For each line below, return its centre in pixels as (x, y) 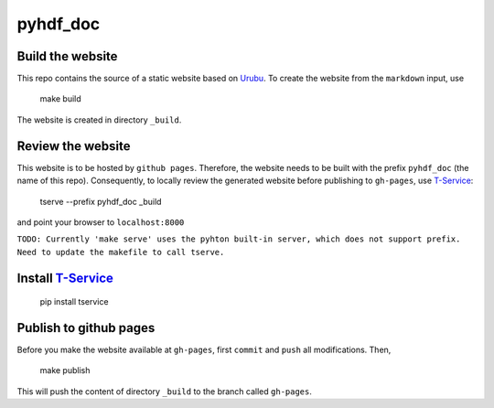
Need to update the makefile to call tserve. (121, 252)
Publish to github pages (86, 328)
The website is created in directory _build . (99, 120)
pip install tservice (74, 302)
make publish (65, 370)
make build (60, 99)
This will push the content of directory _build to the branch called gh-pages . (165, 391)
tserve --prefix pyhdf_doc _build (101, 201)
